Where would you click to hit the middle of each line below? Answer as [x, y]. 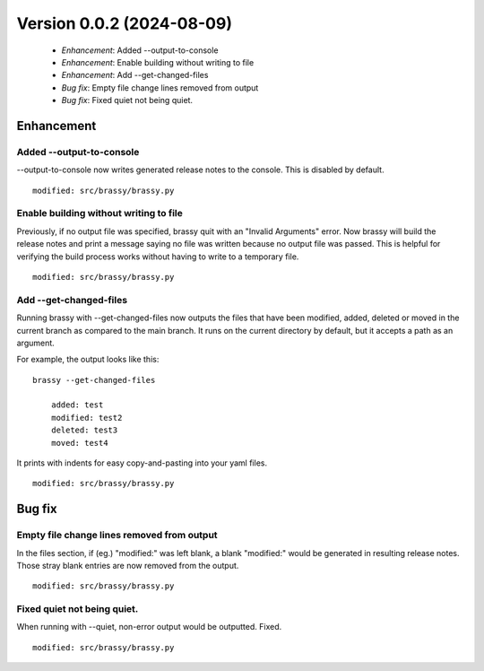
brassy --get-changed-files [94, 380]
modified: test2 [86, 418]
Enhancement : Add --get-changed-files [135, 75]
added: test [77, 405]
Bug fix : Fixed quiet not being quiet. [127, 100]
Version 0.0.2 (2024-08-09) [125, 23]
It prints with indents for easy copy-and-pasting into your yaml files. [142, 463]
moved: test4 [79, 443]
